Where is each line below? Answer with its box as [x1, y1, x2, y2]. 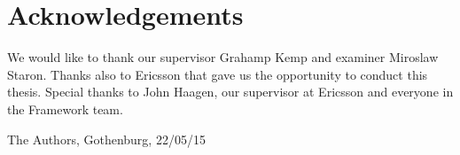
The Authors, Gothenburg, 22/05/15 [7, 129, 206, 148]
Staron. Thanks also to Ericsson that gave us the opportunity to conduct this [7, 65, 428, 83]
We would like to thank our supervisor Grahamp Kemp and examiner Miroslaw [7, 48, 439, 66]
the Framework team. [7, 99, 123, 118]
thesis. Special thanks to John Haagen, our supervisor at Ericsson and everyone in [7, 82, 454, 101]
